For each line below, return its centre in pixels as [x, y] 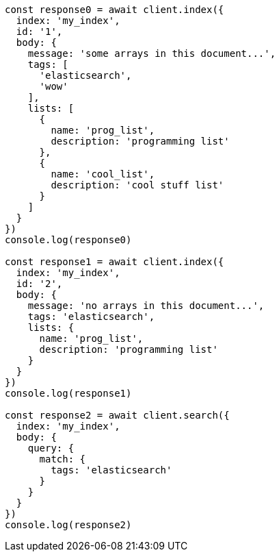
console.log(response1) [68, 393]
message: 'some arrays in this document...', [152, 53]
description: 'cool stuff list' [137, 185]
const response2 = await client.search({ [117, 415]
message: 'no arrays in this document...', [146, 306]
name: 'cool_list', [103, 174]
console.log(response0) [68, 240]
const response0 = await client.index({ [115, 10]
